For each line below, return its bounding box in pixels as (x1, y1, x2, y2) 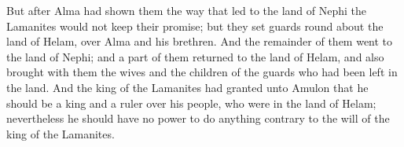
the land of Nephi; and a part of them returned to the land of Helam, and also (6, 48, 384, 64)
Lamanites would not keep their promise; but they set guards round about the (6, 17, 384, 34)
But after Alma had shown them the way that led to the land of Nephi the (6, 2, 367, 18)
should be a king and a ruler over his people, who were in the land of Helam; (6, 94, 376, 111)
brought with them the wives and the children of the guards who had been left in (6, 64, 398, 80)
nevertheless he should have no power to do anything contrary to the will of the (6, 110, 390, 127)
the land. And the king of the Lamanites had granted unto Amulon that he (6, 79, 369, 95)
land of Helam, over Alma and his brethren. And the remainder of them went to (6, 33, 393, 50)
